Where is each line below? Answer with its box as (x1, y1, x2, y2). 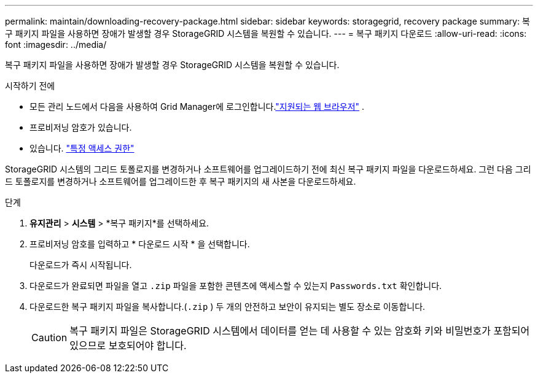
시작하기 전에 (5, 80, 55, 91)
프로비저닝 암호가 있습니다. (29, 122, 132, 133)
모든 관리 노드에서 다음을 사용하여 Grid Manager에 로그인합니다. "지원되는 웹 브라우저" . (29, 101, 365, 112)
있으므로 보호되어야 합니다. (69, 339, 187, 352)
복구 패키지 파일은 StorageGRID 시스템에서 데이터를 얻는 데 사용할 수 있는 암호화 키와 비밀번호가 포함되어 (69, 325, 530, 337)
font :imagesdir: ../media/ (5, 39, 107, 50)
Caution (31, 331, 68, 344)
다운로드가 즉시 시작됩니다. (29, 260, 132, 270)
